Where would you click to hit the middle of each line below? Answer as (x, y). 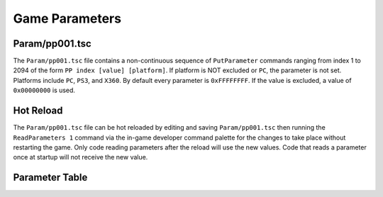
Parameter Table (50, 178)
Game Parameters (67, 18)
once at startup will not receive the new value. (81, 157)
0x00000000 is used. (44, 90)
